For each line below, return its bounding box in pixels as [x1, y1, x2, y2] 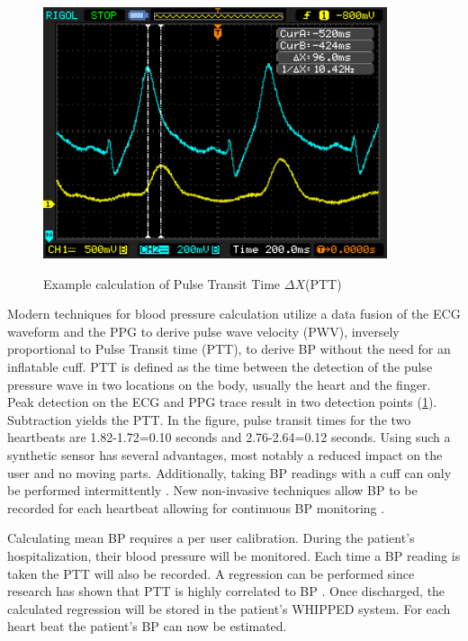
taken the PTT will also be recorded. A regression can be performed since [7, 564, 415, 582]
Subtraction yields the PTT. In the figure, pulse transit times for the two [7, 410, 411, 429]
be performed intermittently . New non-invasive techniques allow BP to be [7, 481, 418, 500]
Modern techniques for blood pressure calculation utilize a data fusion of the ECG [7, 304, 461, 323]
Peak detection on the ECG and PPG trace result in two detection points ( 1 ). [7, 393, 437, 411]
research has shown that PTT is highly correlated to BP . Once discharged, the [7, 582, 445, 600]
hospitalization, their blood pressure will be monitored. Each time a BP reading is [7, 546, 461, 564]
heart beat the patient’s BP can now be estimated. [7, 617, 287, 636]
